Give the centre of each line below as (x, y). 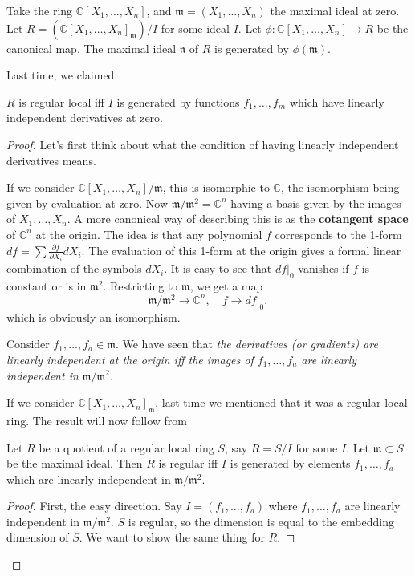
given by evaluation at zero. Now (87, 203)
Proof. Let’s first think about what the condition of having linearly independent (203, 144)
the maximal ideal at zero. (335, 10)
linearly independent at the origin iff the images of (130, 359)
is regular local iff (62, 101)
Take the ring (40, 10)
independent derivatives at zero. (85, 118)
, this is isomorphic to (216, 187)
